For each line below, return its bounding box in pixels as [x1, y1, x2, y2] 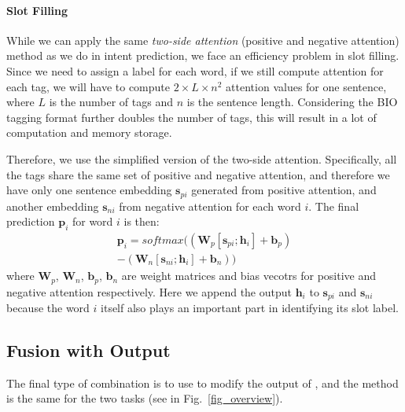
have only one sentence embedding [6, 182, 172, 198]
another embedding [6, 197, 99, 214]
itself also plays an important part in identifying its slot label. [101, 299, 399, 315]
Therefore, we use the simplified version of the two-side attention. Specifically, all [6, 150, 397, 167]
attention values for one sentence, [226, 78, 387, 94]
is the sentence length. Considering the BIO [186, 94, 398, 110]
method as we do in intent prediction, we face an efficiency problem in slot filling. [6, 47, 399, 64]
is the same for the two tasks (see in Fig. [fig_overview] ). [6, 390, 283, 406]
